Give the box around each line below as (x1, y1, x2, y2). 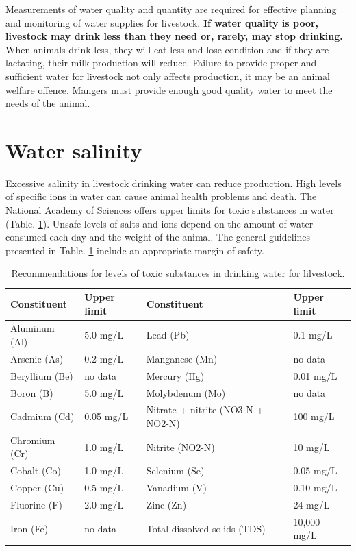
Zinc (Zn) (146, 498, 187, 511)
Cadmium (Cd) (10, 409, 75, 424)
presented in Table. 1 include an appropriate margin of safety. (5, 243, 264, 257)
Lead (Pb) (146, 328, 190, 342)
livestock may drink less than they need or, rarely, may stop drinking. (5, 29, 343, 43)
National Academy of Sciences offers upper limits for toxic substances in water (5, 203, 334, 217)
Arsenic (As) (10, 351, 64, 365)
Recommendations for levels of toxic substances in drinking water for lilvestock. (11, 266, 345, 280)
